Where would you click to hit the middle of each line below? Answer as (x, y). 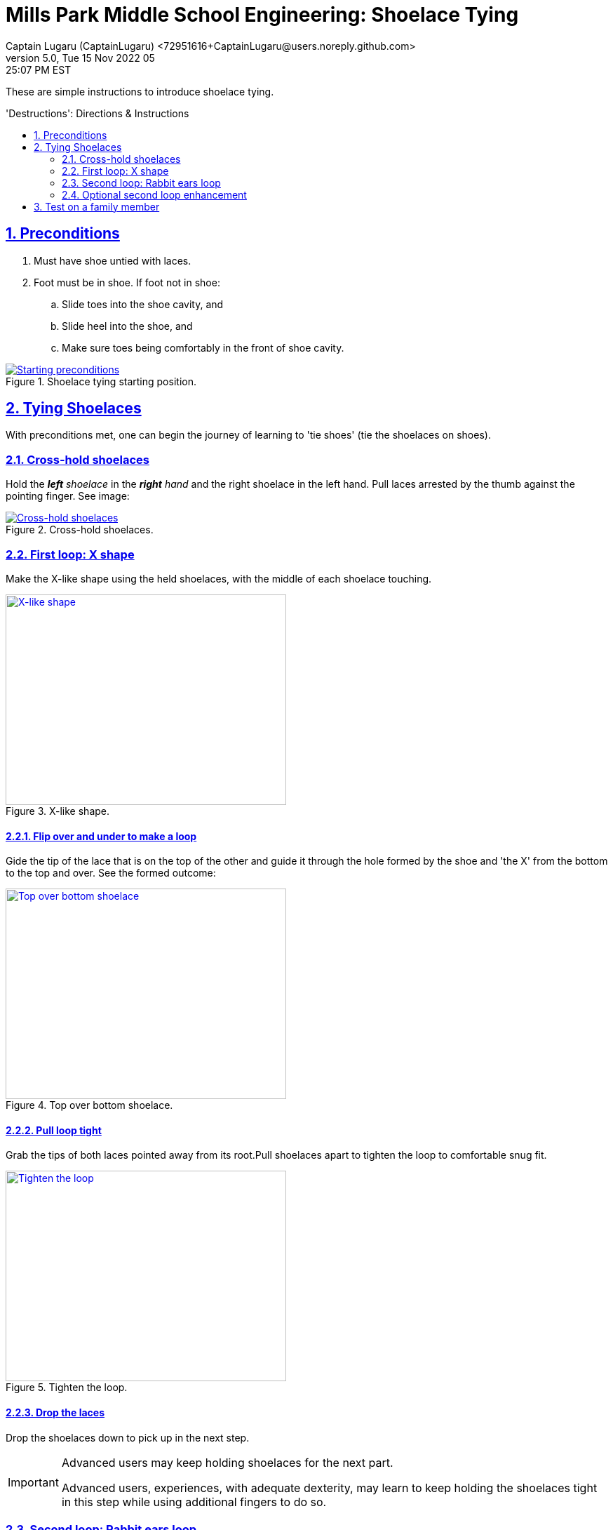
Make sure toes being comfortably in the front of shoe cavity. (203, 347)
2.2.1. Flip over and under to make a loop (101, 836)
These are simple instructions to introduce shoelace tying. (140, 91)
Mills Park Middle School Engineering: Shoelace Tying (262, 15)
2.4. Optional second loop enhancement (154, 194)
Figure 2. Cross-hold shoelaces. (80, 530)
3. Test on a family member (97, 206)
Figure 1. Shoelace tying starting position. (101, 381)
